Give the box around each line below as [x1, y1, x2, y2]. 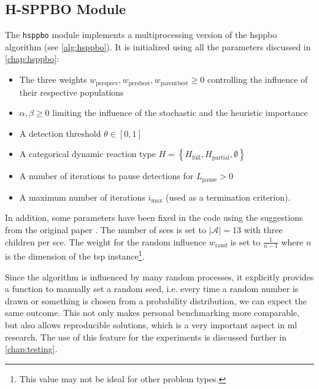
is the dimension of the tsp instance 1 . [5, 248, 145, 262]
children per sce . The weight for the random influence [5, 235, 207, 248]
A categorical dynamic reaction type [19, 147, 156, 160]
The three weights [19, 73, 87, 86]
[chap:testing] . [5, 342, 58, 355]
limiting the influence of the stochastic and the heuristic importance [52, 106, 308, 119]
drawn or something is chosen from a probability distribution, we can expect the [5, 294, 307, 307]
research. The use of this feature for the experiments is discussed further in [5, 330, 286, 343]
